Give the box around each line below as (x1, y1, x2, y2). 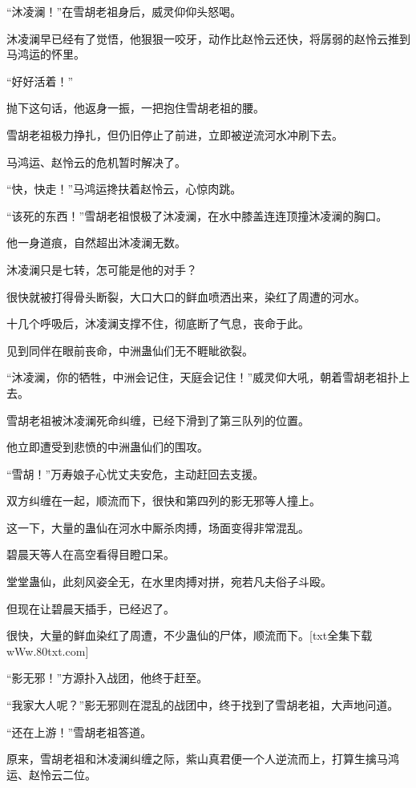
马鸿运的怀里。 (6, 46, 85, 63)
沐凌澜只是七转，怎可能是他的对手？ (6, 261, 197, 277)
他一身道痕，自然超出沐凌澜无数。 (6, 234, 186, 251)
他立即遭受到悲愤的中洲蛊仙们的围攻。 (6, 438, 208, 455)
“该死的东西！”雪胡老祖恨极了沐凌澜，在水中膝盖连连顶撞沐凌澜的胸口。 (6, 207, 388, 224)
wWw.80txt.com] (6, 642, 89, 659)
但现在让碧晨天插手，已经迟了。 (6, 600, 175, 616)
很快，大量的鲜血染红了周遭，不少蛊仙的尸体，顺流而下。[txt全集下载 (6, 627, 373, 644)
